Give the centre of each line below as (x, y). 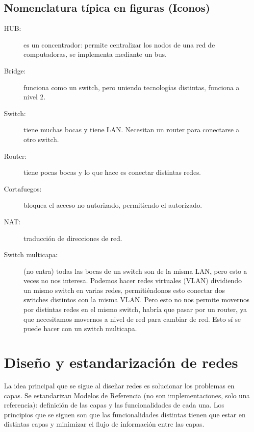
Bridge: (15, 70)
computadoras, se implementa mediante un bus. (95, 54)
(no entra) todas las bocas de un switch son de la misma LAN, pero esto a (135, 271)
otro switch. (41, 139)
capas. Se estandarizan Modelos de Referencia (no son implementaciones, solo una (127, 395)
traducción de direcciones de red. (73, 238)
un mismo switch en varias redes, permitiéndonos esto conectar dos (124, 290)
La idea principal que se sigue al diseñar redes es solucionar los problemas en (119, 385)
